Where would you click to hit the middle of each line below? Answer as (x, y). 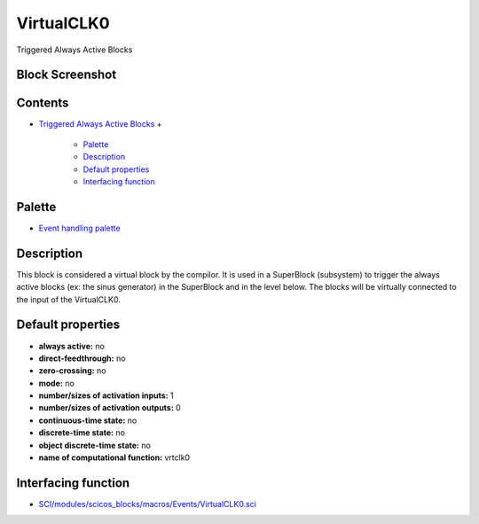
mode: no (56, 383)
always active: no (72, 346)
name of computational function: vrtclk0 (114, 458)
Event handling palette (79, 228)
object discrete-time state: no (94, 445)
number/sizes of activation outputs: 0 (110, 408)
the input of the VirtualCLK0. (69, 299)
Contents (43, 103)
